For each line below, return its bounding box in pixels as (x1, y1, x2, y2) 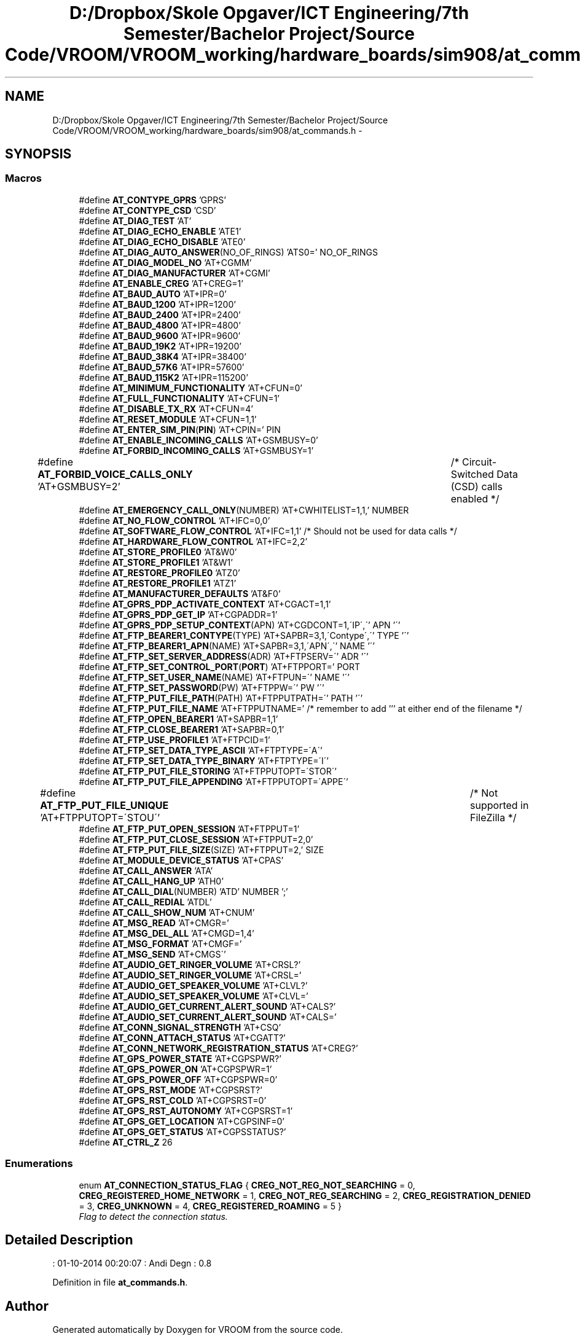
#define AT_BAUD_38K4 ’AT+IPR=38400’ (79, 351, 246, 362)
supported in (470, 798, 529, 811)
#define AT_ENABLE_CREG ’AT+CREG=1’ (79, 278, 243, 289)
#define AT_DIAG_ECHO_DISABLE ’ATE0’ (79, 236, 246, 247)
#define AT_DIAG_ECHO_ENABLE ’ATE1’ (79, 225, 241, 236)
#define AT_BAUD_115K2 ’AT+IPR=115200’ (79, 372, 248, 383)
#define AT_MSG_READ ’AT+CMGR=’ (79, 917, 229, 928)
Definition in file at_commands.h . (52, 1277, 188, 1288)
